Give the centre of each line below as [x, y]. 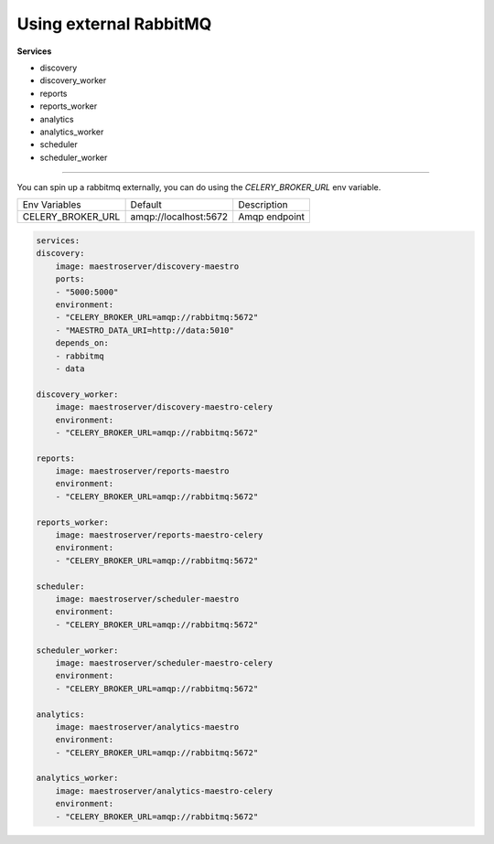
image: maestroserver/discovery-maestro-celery [164, 407]
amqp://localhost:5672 [179, 217]
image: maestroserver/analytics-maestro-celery [164, 791]
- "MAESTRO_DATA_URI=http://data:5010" [145, 330]
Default [146, 205]
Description [263, 205]
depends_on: [82, 343]
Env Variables [52, 205]
